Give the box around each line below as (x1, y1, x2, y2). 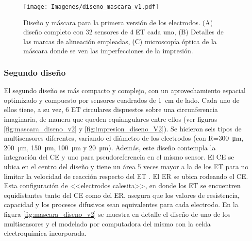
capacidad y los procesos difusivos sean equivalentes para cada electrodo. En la (4, 199, 238, 209)
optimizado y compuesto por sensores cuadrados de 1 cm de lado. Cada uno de (4, 95, 240, 105)
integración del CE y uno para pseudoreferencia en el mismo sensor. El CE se (4, 152, 234, 162)
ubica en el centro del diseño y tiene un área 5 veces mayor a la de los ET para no (4, 161, 249, 171)
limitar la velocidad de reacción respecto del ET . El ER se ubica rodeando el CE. (4, 171, 248, 181)
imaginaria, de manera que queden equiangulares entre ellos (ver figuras (4, 114, 218, 124)
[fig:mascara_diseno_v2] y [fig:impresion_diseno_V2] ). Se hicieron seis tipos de (4, 123, 242, 133)
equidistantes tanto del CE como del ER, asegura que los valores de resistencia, (4, 190, 240, 200)
